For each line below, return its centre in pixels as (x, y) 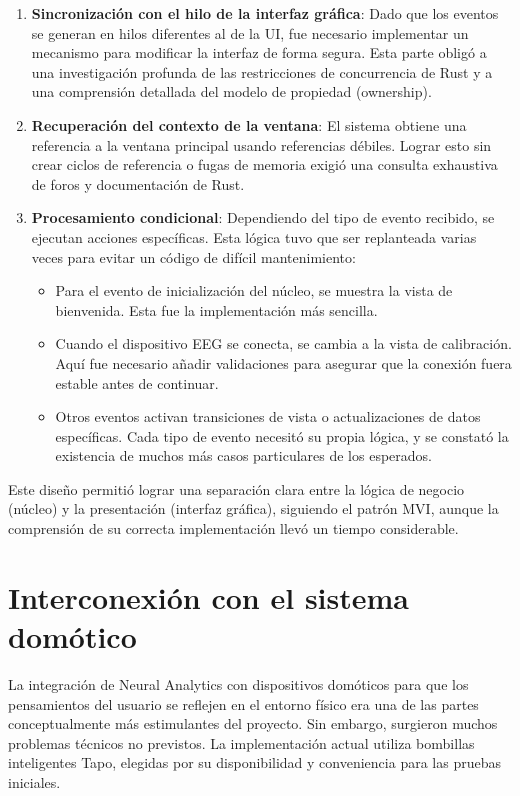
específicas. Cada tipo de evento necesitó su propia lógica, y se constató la (282, 435)
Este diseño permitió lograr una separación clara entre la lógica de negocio (236, 488)
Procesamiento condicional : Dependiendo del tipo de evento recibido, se (263, 217)
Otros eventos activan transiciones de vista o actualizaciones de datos (268, 416)
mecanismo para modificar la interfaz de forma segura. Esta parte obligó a (259, 52)
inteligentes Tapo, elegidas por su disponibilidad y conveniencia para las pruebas (254, 762)
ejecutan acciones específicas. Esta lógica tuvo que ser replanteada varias (254, 236)
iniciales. (34, 781)
